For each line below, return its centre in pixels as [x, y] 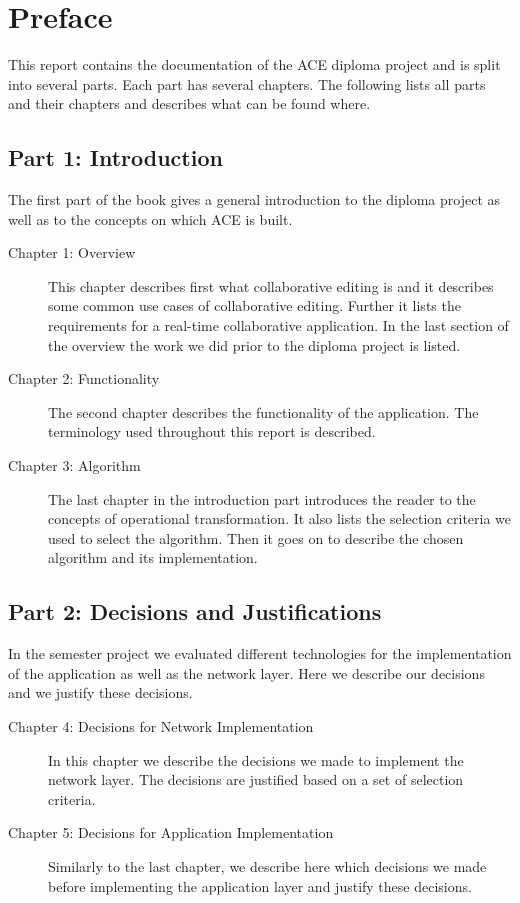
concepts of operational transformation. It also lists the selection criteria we [280, 518]
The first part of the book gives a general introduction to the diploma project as [254, 199]
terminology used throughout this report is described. [212, 431]
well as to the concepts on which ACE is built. [150, 218]
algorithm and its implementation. [153, 557]
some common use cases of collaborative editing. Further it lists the [254, 305]
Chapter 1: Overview [72, 252]
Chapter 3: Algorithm [74, 465]
